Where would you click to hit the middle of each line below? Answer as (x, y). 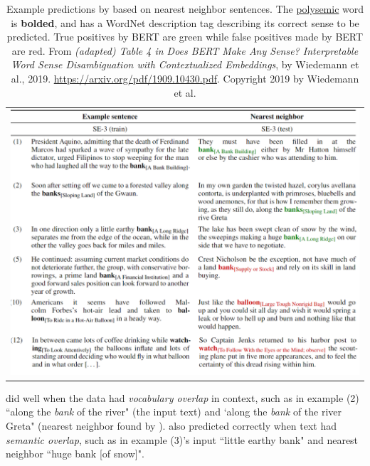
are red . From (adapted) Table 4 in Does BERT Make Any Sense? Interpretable (185, 50)
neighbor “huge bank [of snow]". (75, 454)
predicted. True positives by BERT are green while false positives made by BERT (185, 37)
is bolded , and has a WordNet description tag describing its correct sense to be (185, 22)
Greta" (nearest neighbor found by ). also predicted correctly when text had (171, 425)
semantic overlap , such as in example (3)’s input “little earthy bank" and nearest (182, 439)
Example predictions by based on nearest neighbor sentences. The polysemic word (185, 9)
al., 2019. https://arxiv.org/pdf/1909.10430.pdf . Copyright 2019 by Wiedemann (185, 78)
